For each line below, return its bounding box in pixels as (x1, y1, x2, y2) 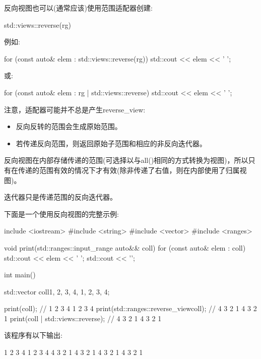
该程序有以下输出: (4, 330, 62, 340)
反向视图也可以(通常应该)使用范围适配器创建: (4, 3, 153, 13)
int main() (4, 269, 36, 280)
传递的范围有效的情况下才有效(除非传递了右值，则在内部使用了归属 (18, 164, 240, 175)
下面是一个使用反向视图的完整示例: (4, 208, 119, 219)
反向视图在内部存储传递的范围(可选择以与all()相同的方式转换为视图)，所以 (4, 155, 248, 165)
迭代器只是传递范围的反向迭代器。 (4, 192, 117, 202)
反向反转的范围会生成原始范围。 (16, 121, 122, 132)
